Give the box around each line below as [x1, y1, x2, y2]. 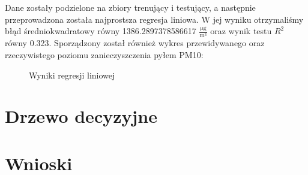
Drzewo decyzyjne [5, 104, 157, 128]
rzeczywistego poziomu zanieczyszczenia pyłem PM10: [5, 48, 204, 61]
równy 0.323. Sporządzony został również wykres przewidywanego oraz [5, 37, 265, 49]
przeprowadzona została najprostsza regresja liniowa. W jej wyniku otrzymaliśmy [5, 13, 304, 25]
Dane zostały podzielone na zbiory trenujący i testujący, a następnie [5, 1, 256, 13]
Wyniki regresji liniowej [29, 68, 115, 81]
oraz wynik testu [210, 25, 272, 37]
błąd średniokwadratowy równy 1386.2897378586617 [5, 25, 196, 37]
